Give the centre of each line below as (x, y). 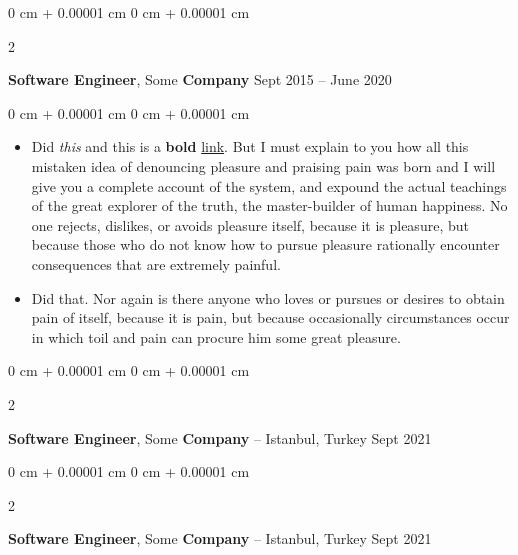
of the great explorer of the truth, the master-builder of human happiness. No (269, 205)
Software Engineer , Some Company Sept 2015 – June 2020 (200, 79)
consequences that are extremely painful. (156, 263)
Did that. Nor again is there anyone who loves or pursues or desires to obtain (268, 297)
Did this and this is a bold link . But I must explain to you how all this (250, 146)
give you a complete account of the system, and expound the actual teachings (269, 185)
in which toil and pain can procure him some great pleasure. (216, 336)
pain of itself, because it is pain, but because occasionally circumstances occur (270, 317)
